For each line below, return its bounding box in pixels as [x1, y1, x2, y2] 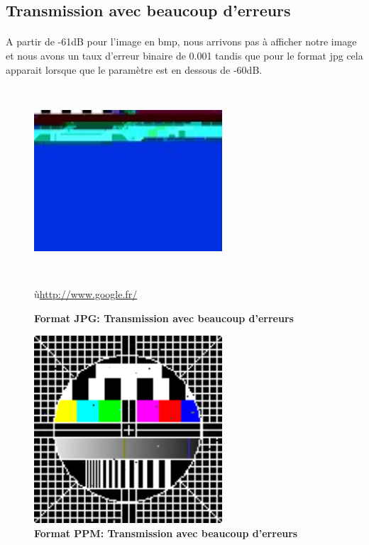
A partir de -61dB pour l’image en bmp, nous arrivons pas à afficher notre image [6, 34, 357, 49]
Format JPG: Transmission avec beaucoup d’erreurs [34, 310, 294, 325]
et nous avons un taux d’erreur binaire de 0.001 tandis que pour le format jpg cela [6, 48, 363, 62]
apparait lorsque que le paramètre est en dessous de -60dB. [6, 62, 263, 77]
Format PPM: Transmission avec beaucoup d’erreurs [34, 525, 298, 540]
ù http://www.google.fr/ [34, 287, 138, 302]
